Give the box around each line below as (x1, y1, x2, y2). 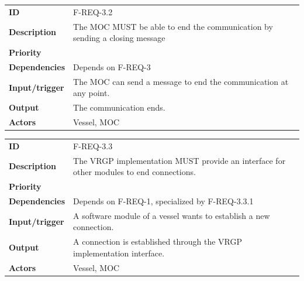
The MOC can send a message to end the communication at (73, 75, 289, 87)
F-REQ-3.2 (73, 5, 113, 18)
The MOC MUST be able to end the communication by (73, 20, 273, 32)
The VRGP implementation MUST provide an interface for (73, 154, 286, 166)
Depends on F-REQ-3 (73, 60, 151, 73)
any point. (73, 87, 110, 99)
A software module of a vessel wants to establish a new (73, 209, 270, 221)
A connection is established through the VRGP (73, 235, 243, 248)
